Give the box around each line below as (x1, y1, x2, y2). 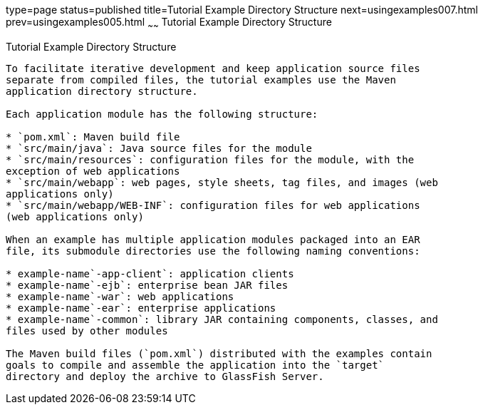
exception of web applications (6, 165, 180, 177)
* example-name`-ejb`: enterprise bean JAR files (6, 279, 289, 291)
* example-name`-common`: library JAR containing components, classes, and (6, 313, 438, 325)
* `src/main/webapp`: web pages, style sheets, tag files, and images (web (6, 176, 438, 188)
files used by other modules (6, 324, 168, 337)
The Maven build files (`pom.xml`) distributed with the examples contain (6, 347, 432, 359)
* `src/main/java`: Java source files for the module (6, 142, 312, 154)
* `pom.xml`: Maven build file (6, 130, 180, 143)
